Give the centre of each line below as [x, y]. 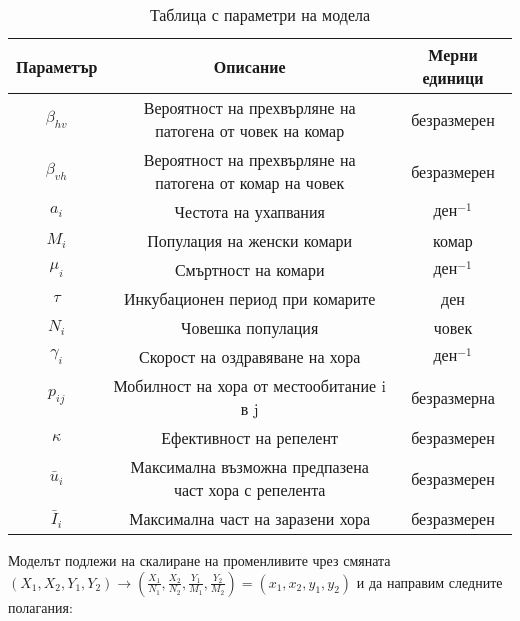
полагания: [40, 606]
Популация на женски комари [250, 240]
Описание [249, 66]
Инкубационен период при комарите [249, 298]
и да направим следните [429, 581]
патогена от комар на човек [250, 182]
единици [453, 77]
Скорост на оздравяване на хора [250, 356]
